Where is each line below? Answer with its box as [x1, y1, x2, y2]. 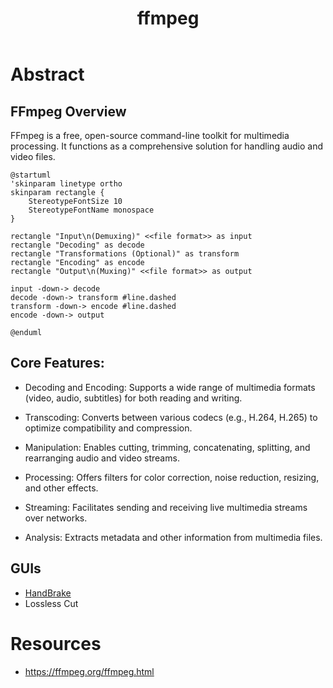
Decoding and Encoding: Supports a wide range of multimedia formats [24, 381, 316, 393]
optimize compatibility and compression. [24, 422, 193, 434]
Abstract [10, 63, 85, 86]
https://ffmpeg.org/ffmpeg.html [24, 665, 155, 677]
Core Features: [10, 355, 105, 372]
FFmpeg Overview [10, 103, 127, 120]
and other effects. [24, 482, 99, 494]
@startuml [10, 170, 52, 180]
